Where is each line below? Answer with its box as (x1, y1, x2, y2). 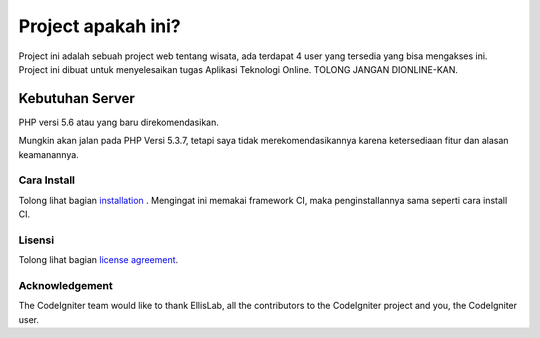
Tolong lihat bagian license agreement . (18, 254, 179, 266)
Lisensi (18, 233, 55, 247)
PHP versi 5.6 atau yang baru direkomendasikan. (18, 116, 219, 128)
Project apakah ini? (18, 15, 181, 37)
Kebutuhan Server (18, 90, 135, 107)
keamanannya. (18, 148, 79, 160)
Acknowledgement (18, 279, 114, 293)
